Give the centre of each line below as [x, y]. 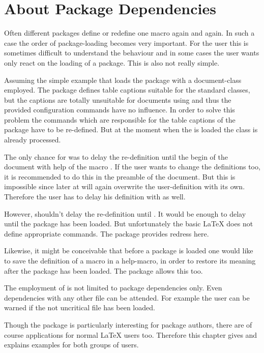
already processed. [33, 140]
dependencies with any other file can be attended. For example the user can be [127, 297]
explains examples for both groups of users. [71, 345]
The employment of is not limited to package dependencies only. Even [113, 288]
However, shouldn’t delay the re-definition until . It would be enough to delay [125, 213]
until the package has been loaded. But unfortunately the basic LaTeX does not [129, 224]
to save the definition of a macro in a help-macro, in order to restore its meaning [130, 260]
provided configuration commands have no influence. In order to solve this [120, 110]
